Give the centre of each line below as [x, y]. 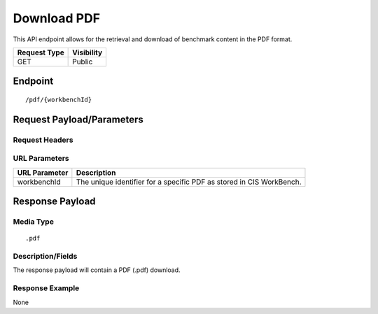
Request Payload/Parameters [78, 119]
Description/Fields [45, 257]
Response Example [46, 288]
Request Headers [43, 140]
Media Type [33, 222]
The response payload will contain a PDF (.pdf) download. [97, 270]
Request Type [41, 52]
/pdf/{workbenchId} [59, 99]
